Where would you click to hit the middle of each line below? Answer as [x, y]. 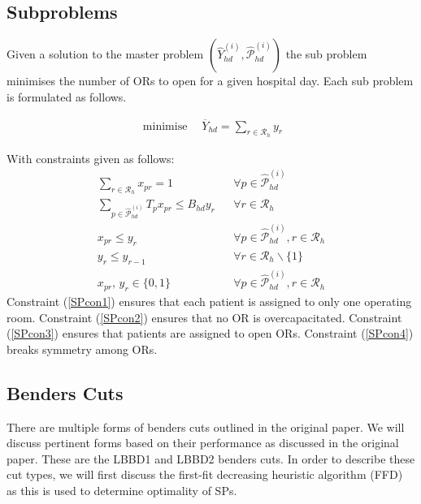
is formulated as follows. [67, 96]
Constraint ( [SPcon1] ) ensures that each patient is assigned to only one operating [209, 302]
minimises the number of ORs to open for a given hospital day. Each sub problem [210, 81]
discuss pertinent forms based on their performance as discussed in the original [203, 443]
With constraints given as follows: [91, 158]
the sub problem [326, 54]
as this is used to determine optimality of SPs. [122, 491]
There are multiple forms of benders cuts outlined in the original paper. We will [206, 426]
